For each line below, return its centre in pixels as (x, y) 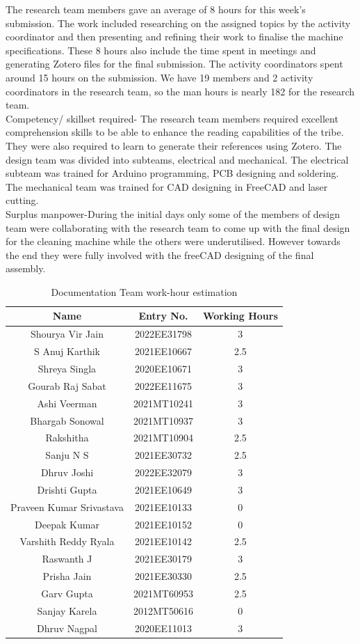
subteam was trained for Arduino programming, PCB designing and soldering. (172, 173)
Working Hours (240, 316)
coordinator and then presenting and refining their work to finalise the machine (174, 37)
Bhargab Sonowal (67, 420)
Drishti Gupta (67, 489)
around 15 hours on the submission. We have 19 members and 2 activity (159, 77)
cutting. (22, 200)
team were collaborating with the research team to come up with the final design (178, 227)
